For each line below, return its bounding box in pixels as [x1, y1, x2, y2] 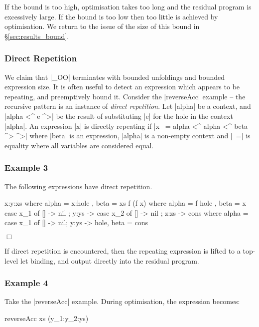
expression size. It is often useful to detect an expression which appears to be [4, 81, 240, 92]
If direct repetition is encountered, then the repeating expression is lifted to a [4, 245, 241, 256]
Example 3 [4, 161, 48, 174]
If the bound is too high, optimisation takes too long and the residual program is [4, 1, 252, 11]
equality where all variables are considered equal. [4, 140, 154, 150]
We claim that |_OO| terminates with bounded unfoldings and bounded [4, 71, 225, 82]
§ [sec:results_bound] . [4, 30, 69, 41]
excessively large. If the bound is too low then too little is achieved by [4, 11, 218, 21]
